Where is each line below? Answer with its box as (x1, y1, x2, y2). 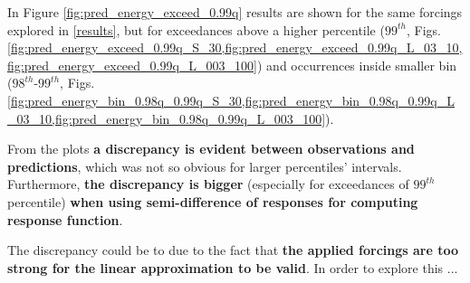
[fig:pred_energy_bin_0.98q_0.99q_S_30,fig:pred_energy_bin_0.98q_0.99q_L (7, 90, 455, 109)
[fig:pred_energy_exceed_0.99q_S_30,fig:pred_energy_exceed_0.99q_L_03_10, (7, 38, 463, 57)
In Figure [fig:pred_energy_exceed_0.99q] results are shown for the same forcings (7, 3, 463, 21)
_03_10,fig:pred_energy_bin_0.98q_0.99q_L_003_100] (7, 108, 326, 127)
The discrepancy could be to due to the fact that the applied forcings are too (7, 241, 459, 259)
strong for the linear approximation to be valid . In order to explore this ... (7, 258, 458, 277)
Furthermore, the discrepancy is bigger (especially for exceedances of (7, 175, 409, 193)
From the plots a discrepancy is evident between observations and (7, 139, 415, 158)
